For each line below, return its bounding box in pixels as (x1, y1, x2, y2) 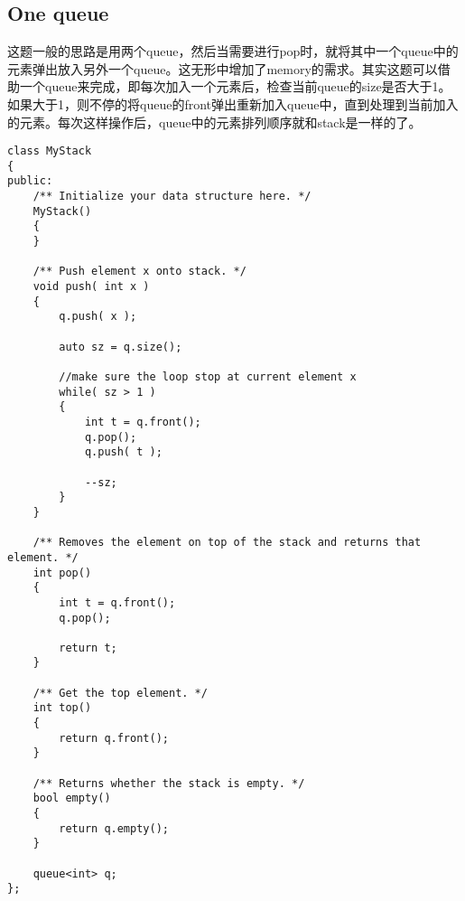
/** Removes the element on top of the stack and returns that (33, 536, 422, 549)
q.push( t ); (84, 446, 163, 459)
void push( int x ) (33, 280, 150, 294)
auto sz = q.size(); (59, 340, 182, 353)
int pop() (33, 566, 92, 579)
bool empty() (33, 792, 111, 805)
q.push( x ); (59, 310, 137, 324)
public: (7, 174, 53, 188)
